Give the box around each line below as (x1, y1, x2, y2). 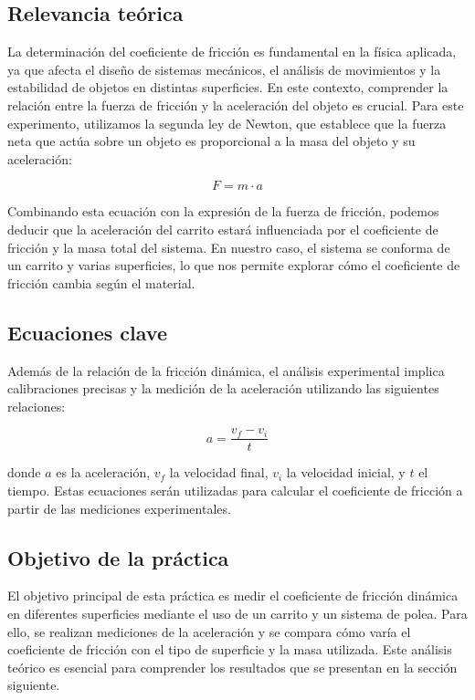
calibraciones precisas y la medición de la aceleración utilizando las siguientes (7, 379, 439, 398)
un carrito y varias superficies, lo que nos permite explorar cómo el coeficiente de (7, 256, 460, 275)
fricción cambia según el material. (7, 273, 195, 292)
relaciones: (7, 396, 66, 415)
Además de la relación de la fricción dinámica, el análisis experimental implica (7, 360, 445, 380)
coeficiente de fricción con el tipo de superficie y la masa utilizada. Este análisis (7, 640, 452, 659)
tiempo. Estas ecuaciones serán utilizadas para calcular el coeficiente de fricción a (7, 480, 463, 499)
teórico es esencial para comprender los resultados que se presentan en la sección (7, 657, 458, 676)
